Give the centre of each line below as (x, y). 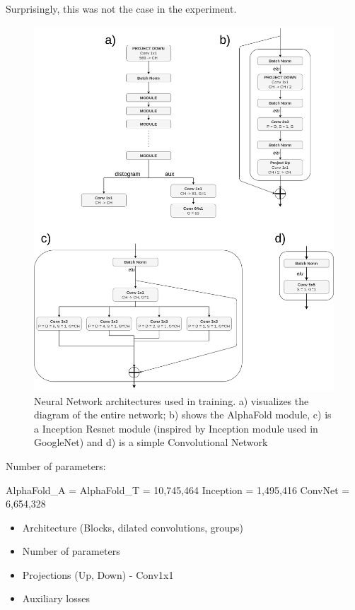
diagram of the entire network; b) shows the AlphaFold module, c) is (183, 415)
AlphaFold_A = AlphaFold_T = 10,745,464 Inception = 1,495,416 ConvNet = (178, 489)
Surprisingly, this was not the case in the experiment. (121, 8)
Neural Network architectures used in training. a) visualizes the (171, 400)
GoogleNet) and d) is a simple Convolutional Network (151, 442)
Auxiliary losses (56, 598)
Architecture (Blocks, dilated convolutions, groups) (133, 527)
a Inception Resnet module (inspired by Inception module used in (176, 428)
